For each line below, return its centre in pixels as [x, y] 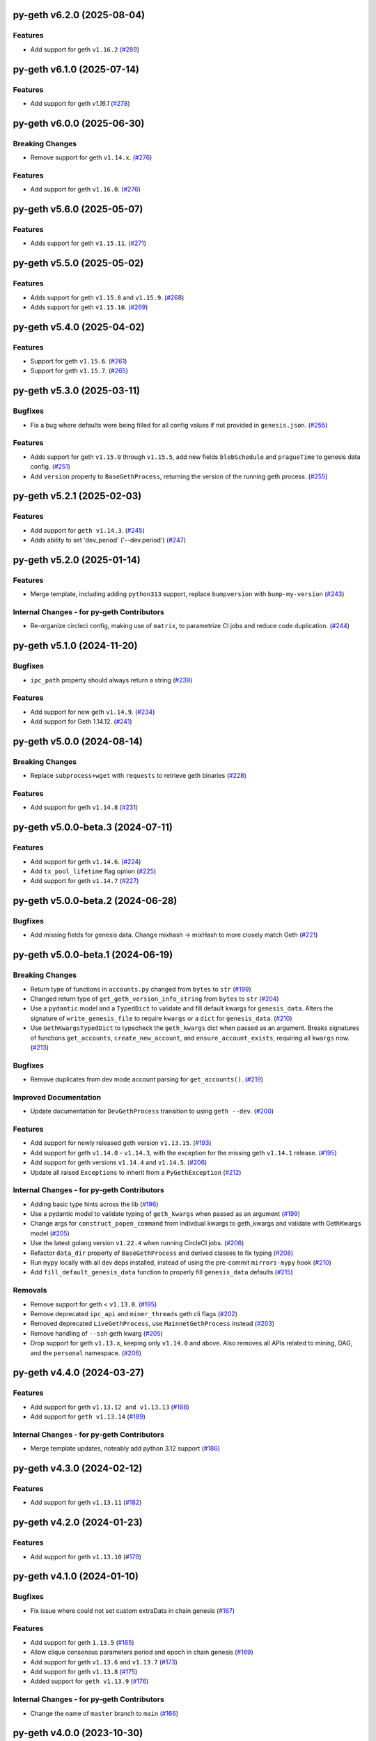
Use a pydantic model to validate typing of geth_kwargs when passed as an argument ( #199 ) [165, 1214]
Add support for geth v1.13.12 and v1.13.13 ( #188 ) [110, 1407]
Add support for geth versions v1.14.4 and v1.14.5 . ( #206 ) [119, 1162]
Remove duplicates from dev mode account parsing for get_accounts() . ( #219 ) [147, 1079]
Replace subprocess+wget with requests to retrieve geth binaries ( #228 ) [138, 776]
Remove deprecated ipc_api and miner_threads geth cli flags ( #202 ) [134, 1313]
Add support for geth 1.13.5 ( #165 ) [83, 1642]
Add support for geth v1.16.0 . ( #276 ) [85, 189]
